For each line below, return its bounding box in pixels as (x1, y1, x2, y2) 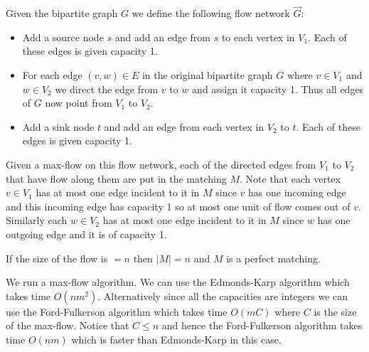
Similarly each (6, 213, 68, 228)
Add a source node (22, 29, 104, 44)
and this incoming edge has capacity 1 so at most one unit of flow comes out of (6, 198, 351, 213)
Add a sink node (22, 119, 95, 134)
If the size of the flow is (6, 250, 108, 265)
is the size (314, 304, 357, 319)
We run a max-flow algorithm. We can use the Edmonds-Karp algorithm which (6, 274, 350, 289)
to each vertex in (221, 29, 295, 44)
